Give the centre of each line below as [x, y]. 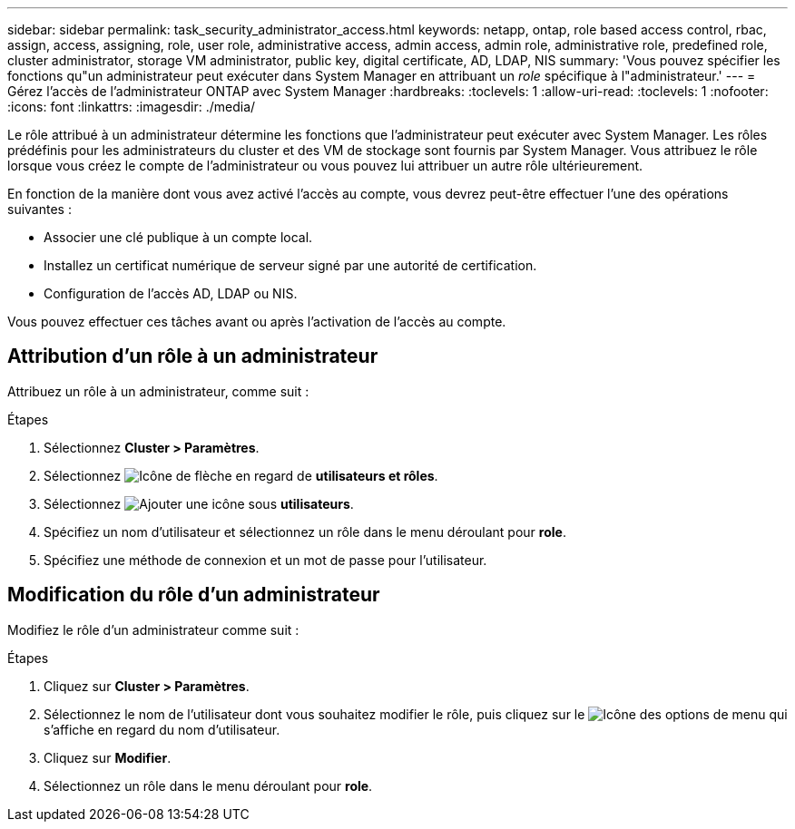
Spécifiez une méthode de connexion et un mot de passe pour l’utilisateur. [265, 560]
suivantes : [39, 209]
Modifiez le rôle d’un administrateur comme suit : [153, 629]
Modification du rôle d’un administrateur [194, 595]
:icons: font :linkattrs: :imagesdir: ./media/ [132, 107]
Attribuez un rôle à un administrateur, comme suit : [158, 391]
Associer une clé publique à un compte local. [178, 237]
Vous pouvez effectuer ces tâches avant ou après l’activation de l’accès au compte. [257, 322]
